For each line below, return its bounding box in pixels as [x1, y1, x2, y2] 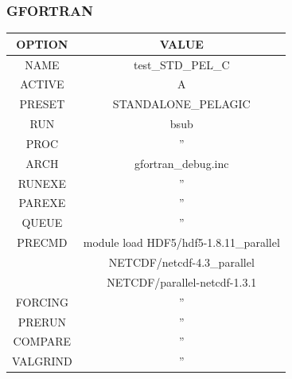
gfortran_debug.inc [134, 154, 229, 171]
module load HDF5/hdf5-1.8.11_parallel [83, 234, 280, 251]
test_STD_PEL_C [133, 56, 230, 72]
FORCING [15, 293, 68, 310]
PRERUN [18, 313, 67, 330]
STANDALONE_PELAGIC [112, 96, 251, 112]
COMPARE [13, 333, 72, 350]
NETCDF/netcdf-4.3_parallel [108, 254, 255, 270]
